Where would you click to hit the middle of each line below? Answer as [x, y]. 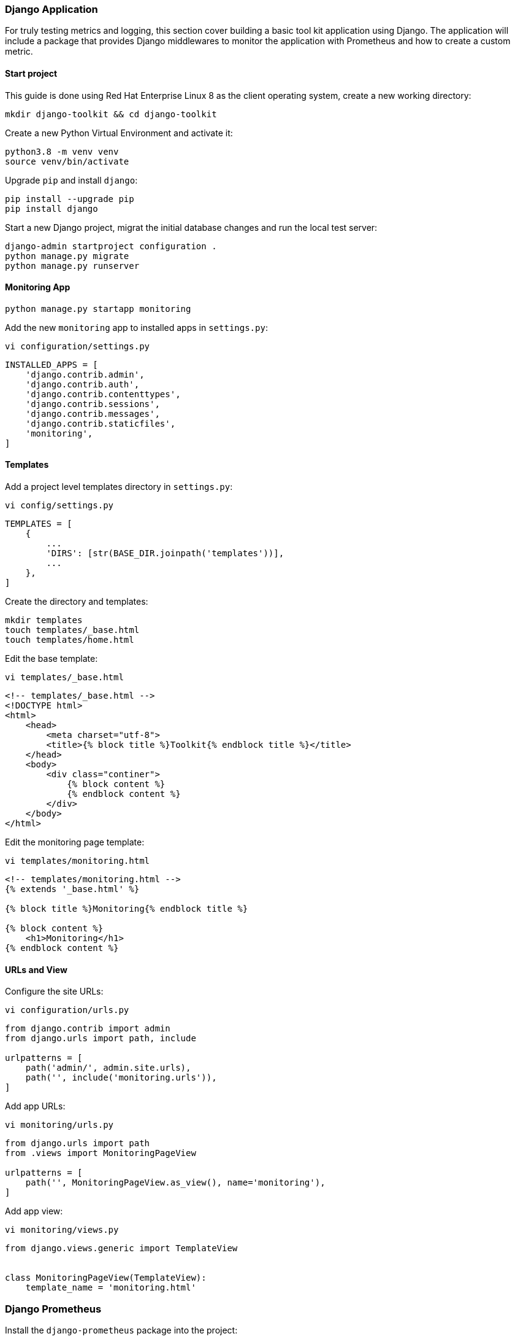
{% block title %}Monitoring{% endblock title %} [127, 909]
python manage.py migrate [67, 256]
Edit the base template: [51, 659]
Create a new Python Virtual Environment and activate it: [119, 133]
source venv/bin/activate [67, 161]
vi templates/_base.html [64, 677]
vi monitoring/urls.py [59, 1125]
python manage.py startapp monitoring [98, 309]
